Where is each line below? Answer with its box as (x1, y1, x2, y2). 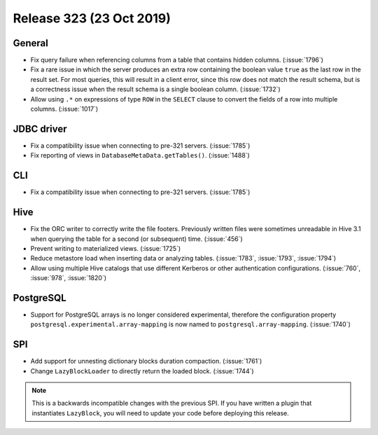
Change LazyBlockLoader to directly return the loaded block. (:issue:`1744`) (30, 366, 255, 375)
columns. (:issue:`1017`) (30, 105, 99, 113)
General (13, 37, 49, 49)
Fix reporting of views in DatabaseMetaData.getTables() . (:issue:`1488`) (30, 151, 250, 160)
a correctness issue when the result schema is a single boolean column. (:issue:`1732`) (30, 85, 281, 94)
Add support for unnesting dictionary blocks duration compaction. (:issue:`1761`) (30, 357, 262, 366)
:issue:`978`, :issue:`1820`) (30, 274, 107, 282)
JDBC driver (13, 123, 67, 134)
